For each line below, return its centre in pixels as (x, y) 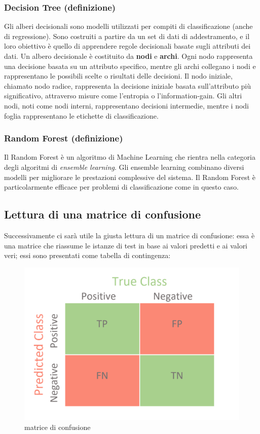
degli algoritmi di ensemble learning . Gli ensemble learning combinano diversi (124, 167)
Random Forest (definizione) (64, 138)
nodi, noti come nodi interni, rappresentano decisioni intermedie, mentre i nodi (126, 105)
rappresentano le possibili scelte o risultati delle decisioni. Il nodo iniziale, (118, 76)
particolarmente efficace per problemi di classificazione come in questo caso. (121, 187)
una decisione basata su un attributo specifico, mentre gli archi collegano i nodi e (130, 66)
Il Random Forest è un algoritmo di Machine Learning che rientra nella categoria (130, 157)
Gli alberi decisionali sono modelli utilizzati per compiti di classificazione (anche (128, 26)
